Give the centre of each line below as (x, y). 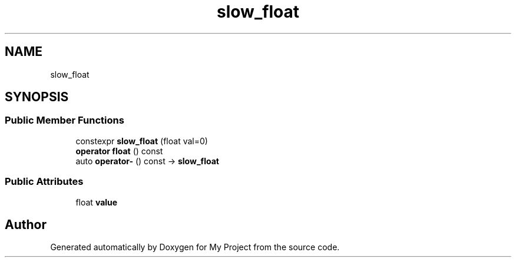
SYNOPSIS (37, 97)
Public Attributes (44, 182)
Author (26, 224)
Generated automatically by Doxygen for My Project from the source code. (195, 247)
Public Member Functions (64, 120)
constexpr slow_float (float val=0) (142, 141)
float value (97, 202)
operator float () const (119, 151)
